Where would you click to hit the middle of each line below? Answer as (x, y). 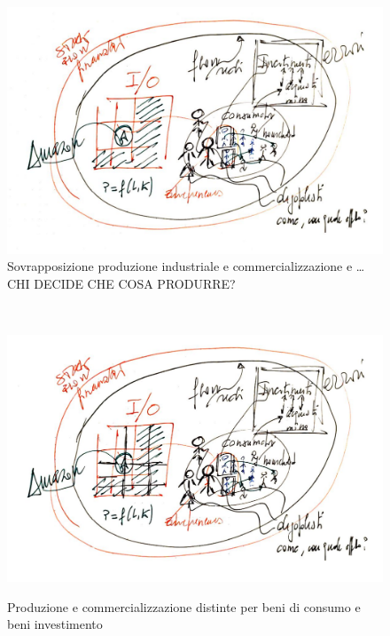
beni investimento (55, 624)
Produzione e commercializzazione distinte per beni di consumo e (184, 606)
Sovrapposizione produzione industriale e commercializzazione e (180, 266)
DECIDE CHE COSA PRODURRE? (135, 284)
